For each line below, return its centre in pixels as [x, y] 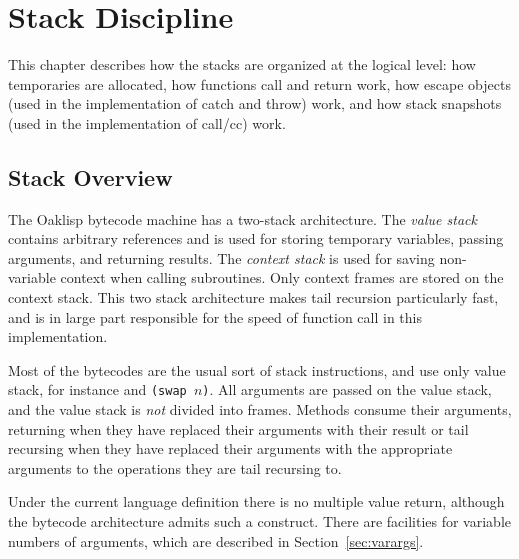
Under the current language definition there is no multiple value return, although [256, 501]
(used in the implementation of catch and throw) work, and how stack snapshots [255, 103]
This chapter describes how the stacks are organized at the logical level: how [242, 64]
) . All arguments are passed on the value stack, [347, 389]
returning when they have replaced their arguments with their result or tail [238, 428]
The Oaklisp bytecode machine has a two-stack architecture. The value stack [242, 218]
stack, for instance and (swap [97, 389]
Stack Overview [90, 176]
